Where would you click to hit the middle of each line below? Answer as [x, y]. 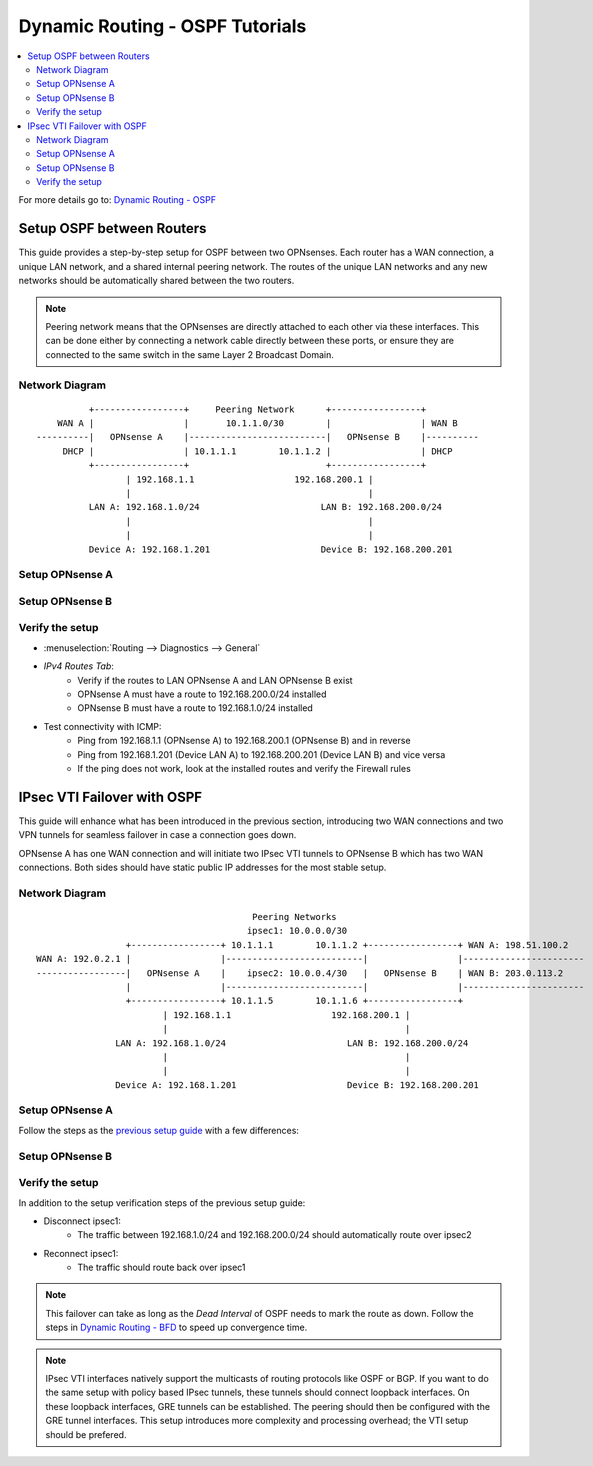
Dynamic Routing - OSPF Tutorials [162, 26]
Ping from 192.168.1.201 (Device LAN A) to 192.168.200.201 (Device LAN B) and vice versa [261, 754]
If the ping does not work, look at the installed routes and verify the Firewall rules [244, 768]
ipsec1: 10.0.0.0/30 [297, 931]
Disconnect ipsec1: [82, 1221]
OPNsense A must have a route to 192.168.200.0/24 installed [202, 694]
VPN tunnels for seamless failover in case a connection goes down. [157, 835]
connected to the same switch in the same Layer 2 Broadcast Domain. [190, 354]
